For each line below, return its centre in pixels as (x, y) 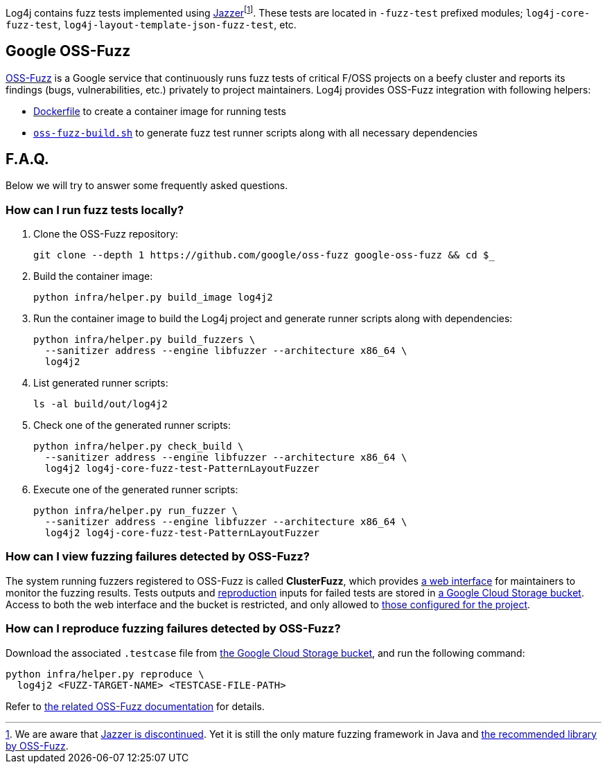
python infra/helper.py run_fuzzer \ (136, 511)
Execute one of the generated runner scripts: (136, 490)
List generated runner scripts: (101, 383)
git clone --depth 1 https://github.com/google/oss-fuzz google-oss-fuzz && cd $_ (264, 255)
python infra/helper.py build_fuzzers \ (144, 340)
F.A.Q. (27, 159)
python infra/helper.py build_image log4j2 (153, 298)
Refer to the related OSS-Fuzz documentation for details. (135, 706)
